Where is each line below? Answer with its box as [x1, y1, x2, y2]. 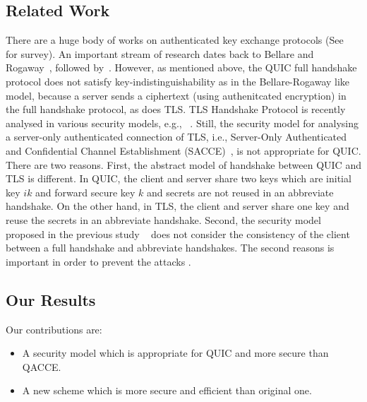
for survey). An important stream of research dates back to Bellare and [6, 46, 314, 61]
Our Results [6, 288, 96, 310]
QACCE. [22, 359, 61, 374]
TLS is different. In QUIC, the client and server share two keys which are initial [6, 171, 351, 186]
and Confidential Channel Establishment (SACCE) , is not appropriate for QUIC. [6, 143, 361, 158]
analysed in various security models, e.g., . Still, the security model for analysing [6, 115, 359, 130]
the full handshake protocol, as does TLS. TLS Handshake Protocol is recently [6, 102, 346, 117]
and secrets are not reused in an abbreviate [147, 184, 334, 199]
